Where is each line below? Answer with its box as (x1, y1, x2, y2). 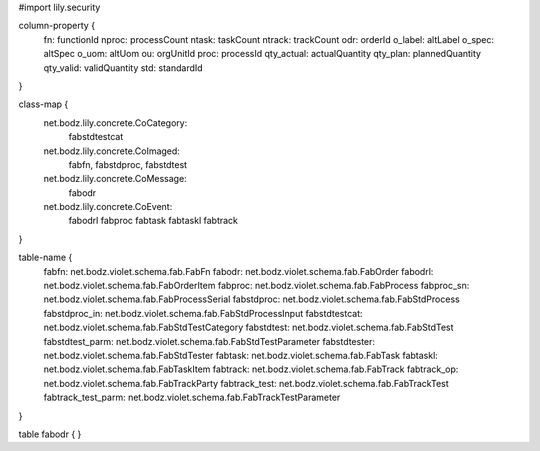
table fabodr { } (18, 428, 82, 440)
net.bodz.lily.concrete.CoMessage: (43, 173, 187, 185)
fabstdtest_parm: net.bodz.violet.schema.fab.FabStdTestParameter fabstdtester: (43, 335, 375, 347)
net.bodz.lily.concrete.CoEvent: (43, 201, 173, 213)
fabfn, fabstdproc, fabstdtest (68, 158, 188, 170)
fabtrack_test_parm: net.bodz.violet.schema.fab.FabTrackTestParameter (43, 391, 341, 404)
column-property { (18, 20, 95, 32)
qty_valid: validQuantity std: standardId (43, 61, 204, 74)
